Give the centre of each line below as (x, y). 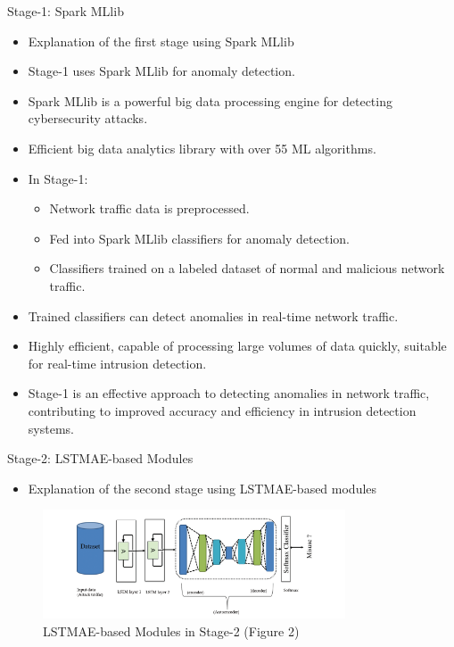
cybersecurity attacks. (88, 118)
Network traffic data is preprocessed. (149, 208)
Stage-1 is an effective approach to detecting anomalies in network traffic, (229, 393)
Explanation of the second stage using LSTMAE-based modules (202, 488)
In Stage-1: (58, 178)
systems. (51, 428)
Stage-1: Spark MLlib (66, 11)
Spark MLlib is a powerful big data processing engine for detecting (210, 100)
